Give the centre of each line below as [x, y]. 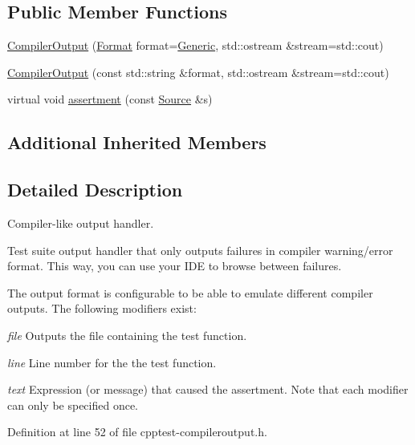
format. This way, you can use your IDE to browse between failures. [175, 266]
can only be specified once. [73, 405]
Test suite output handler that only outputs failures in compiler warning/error [200, 250]
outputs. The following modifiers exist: [102, 308]
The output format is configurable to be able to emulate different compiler [190, 292]
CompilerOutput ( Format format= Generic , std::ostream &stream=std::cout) [195, 45]
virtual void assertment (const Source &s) [110, 99]
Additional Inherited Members [137, 142]
